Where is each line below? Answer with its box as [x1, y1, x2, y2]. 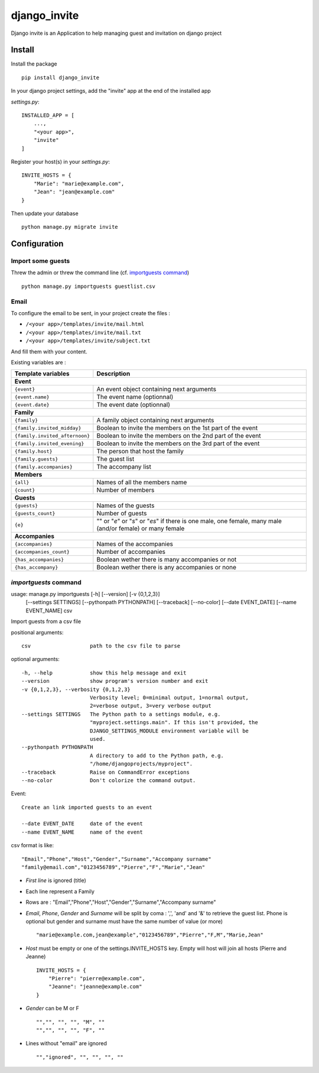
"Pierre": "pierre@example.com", [48, 975, 146, 981]
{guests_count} [14, 510, 56, 517]
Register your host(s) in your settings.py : [11, 158, 110, 165]
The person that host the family [96, 447, 184, 455]
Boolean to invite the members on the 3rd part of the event [96, 439, 260, 448]
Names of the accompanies [96, 540, 174, 548]
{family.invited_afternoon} [14, 432, 90, 439]
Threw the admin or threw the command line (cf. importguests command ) [11, 269, 190, 276]
